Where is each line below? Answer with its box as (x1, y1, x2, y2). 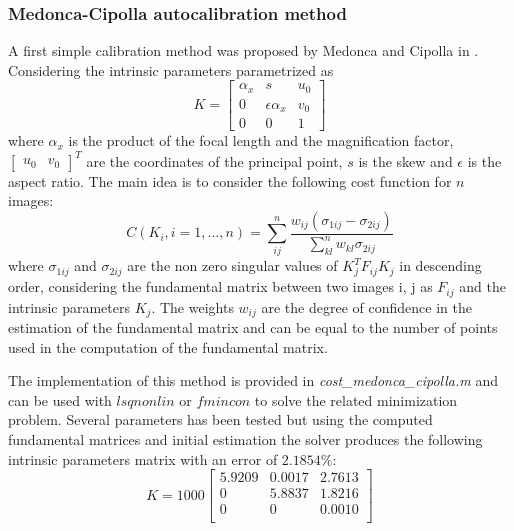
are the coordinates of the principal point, (86, 150, 343, 171)
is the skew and (358, 150, 453, 171)
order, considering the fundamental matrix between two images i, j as (8, 276, 433, 297)
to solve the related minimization (254, 389, 458, 410)
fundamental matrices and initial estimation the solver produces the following (8, 429, 483, 450)
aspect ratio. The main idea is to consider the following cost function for (8, 170, 452, 191)
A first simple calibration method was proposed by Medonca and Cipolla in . (8, 40, 479, 61)
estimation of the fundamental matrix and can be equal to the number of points (8, 317, 498, 338)
